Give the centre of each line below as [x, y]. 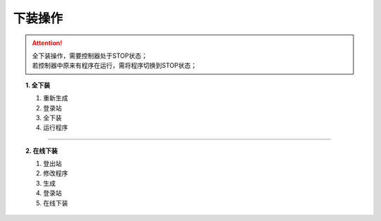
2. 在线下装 [42, 151]
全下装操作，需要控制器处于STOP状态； [90, 56]
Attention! [47, 43]
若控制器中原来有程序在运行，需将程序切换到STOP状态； [115, 65]
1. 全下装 [38, 85]
